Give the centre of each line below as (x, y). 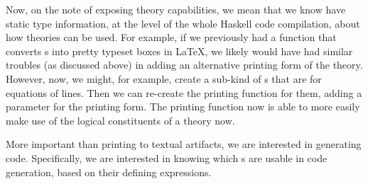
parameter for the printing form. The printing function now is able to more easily (183, 107)
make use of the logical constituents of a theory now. (120, 120)
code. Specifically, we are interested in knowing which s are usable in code (167, 157)
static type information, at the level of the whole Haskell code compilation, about (183, 23)
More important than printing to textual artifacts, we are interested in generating (184, 144)
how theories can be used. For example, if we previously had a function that (171, 37)
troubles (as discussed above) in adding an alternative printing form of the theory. (184, 65)
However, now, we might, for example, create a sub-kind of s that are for (164, 78)
